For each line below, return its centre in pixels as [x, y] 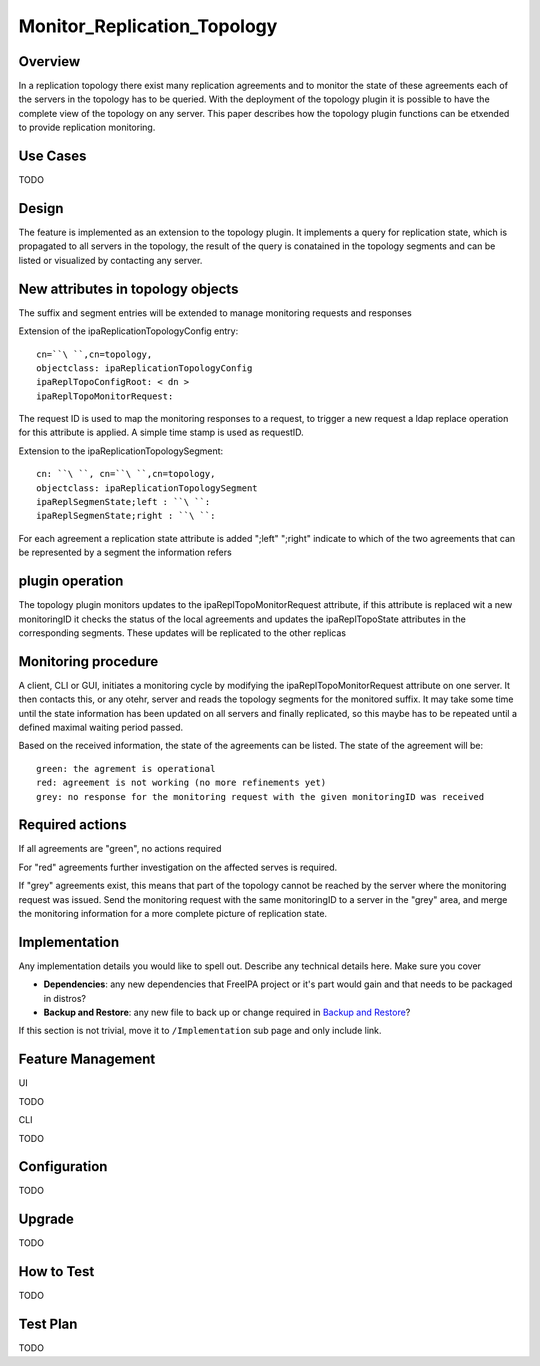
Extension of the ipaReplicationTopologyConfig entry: [128, 331]
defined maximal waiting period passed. [101, 727]
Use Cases [52, 156]
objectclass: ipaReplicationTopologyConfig [144, 368]
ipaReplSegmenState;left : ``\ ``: [123, 502]
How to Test [56, 1271]
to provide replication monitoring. [87, 127]
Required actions [72, 825]
